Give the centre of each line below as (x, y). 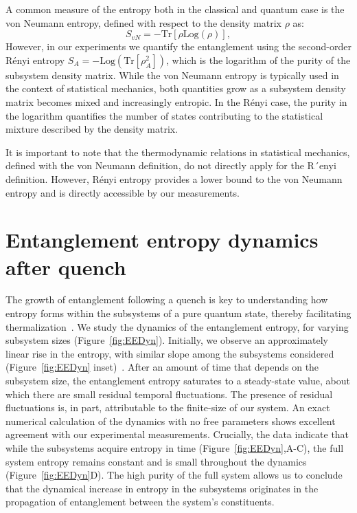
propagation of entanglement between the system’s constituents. (140, 502)
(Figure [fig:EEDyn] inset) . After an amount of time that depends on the (162, 367)
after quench (66, 266)
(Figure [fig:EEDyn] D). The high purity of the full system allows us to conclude (174, 475)
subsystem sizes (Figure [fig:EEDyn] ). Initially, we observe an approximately (167, 340)
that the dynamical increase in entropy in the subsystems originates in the (162, 488)
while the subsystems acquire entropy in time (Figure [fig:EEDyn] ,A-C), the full (175, 447)
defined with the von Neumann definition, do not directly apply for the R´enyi (171, 165)
